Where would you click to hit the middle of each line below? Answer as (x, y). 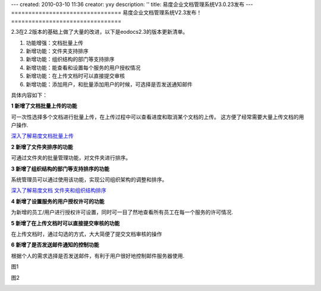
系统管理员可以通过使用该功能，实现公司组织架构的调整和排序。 (89, 180)
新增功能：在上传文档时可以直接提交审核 (75, 76)
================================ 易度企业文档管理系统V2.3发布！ (106, 12)
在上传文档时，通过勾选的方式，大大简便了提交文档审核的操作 (86, 234)
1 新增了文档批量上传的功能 (44, 106)
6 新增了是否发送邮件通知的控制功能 (55, 245)
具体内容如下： (29, 95)
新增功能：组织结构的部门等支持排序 (70, 59)
